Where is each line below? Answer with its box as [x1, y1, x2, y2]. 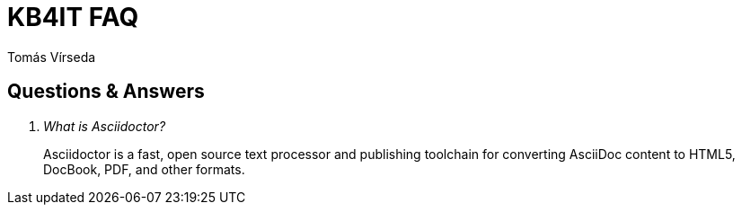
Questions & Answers [7, 80, 205, 103]
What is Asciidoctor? [43, 118, 166, 134]
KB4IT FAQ [7, 2, 139, 32]
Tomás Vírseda [7, 49, 96, 65]
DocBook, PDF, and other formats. [43, 161, 245, 177]
